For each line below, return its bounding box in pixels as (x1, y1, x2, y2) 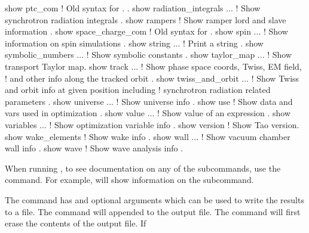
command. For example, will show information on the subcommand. (5, 173, 254, 186)
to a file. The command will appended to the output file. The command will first (5, 205, 301, 218)
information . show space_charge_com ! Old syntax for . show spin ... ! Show (5, 25, 288, 38)
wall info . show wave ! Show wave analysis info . (5, 142, 183, 154)
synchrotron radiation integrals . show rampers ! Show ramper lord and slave (5, 13, 286, 26)
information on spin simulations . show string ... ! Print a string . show (5, 36, 264, 49)
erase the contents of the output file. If (5, 217, 146, 229)
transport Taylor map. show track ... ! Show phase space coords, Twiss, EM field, (5, 60, 302, 72)
